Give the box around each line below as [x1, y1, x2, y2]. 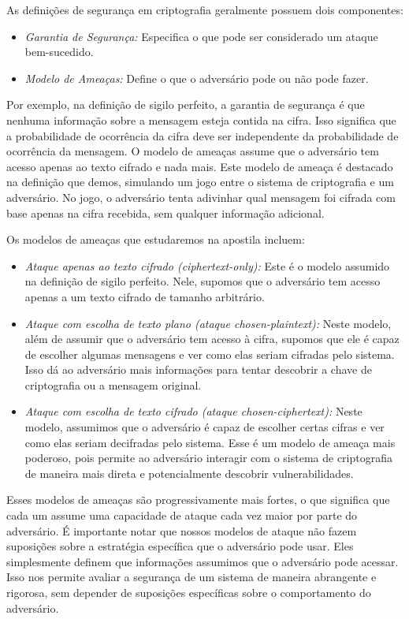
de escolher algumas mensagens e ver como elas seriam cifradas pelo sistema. [24, 345, 395, 362]
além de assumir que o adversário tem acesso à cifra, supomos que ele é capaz [24, 330, 400, 347]
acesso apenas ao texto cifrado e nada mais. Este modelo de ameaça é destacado [6, 158, 393, 174]
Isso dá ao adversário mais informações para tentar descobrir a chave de [24, 361, 372, 378]
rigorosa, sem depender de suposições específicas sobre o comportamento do [6, 584, 371, 600]
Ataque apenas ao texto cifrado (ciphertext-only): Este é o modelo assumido [24, 257, 390, 274]
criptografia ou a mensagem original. [24, 376, 202, 393]
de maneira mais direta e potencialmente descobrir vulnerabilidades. [24, 464, 354, 481]
